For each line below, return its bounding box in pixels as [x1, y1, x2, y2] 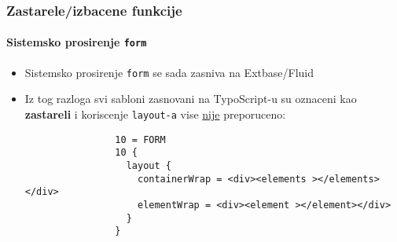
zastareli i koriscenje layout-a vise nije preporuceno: [24, 105, 286, 122]
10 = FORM [115, 134, 166, 145]
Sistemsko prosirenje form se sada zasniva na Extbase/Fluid [24, 64, 314, 80]
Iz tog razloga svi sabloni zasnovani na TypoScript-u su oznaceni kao [24, 90, 357, 107]
